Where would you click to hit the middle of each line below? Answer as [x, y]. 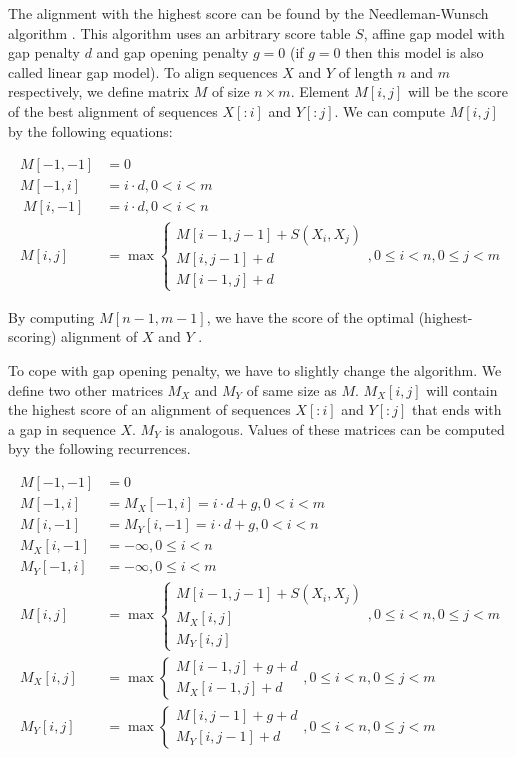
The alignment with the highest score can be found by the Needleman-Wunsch [248, 13]
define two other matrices [85, 389]
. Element [320, 91]
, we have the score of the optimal [310, 316]
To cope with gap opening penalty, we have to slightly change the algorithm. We [255, 370]
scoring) [32, 336]
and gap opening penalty [172, 52]
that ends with [457, 409]
